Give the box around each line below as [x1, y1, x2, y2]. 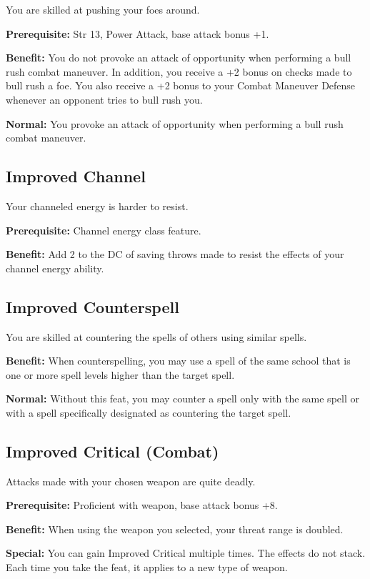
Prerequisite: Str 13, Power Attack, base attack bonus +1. [6, 26, 269, 41]
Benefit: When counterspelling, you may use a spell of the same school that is [6, 353, 351, 368]
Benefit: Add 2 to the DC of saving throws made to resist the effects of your [6, 247, 344, 262]
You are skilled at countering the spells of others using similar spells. [6, 329, 307, 344]
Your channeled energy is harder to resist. [6, 198, 189, 213]
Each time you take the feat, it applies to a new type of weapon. [6, 560, 288, 575]
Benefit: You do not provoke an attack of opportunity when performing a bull [6, 50, 351, 65]
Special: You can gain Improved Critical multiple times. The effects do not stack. [6, 545, 366, 560]
